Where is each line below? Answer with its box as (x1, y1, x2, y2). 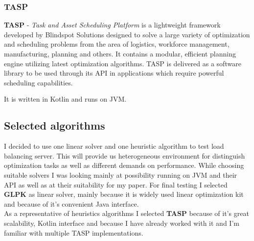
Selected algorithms (4, 118, 105, 133)
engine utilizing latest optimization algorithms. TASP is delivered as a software (4, 58, 241, 68)
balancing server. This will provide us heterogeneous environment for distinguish (4, 150, 245, 161)
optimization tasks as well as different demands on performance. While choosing (4, 160, 244, 170)
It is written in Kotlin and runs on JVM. (4, 94, 127, 104)
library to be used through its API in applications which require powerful (4, 68, 224, 78)
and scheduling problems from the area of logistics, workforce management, (4, 39, 230, 49)
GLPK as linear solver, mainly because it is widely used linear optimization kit (4, 189, 244, 199)
